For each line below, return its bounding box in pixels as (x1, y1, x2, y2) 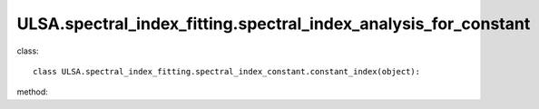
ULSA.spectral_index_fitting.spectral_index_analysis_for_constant (16, 14, 531, 34)
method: (16, 86, 49, 97)
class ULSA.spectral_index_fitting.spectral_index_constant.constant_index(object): (33, 66, 421, 76)
